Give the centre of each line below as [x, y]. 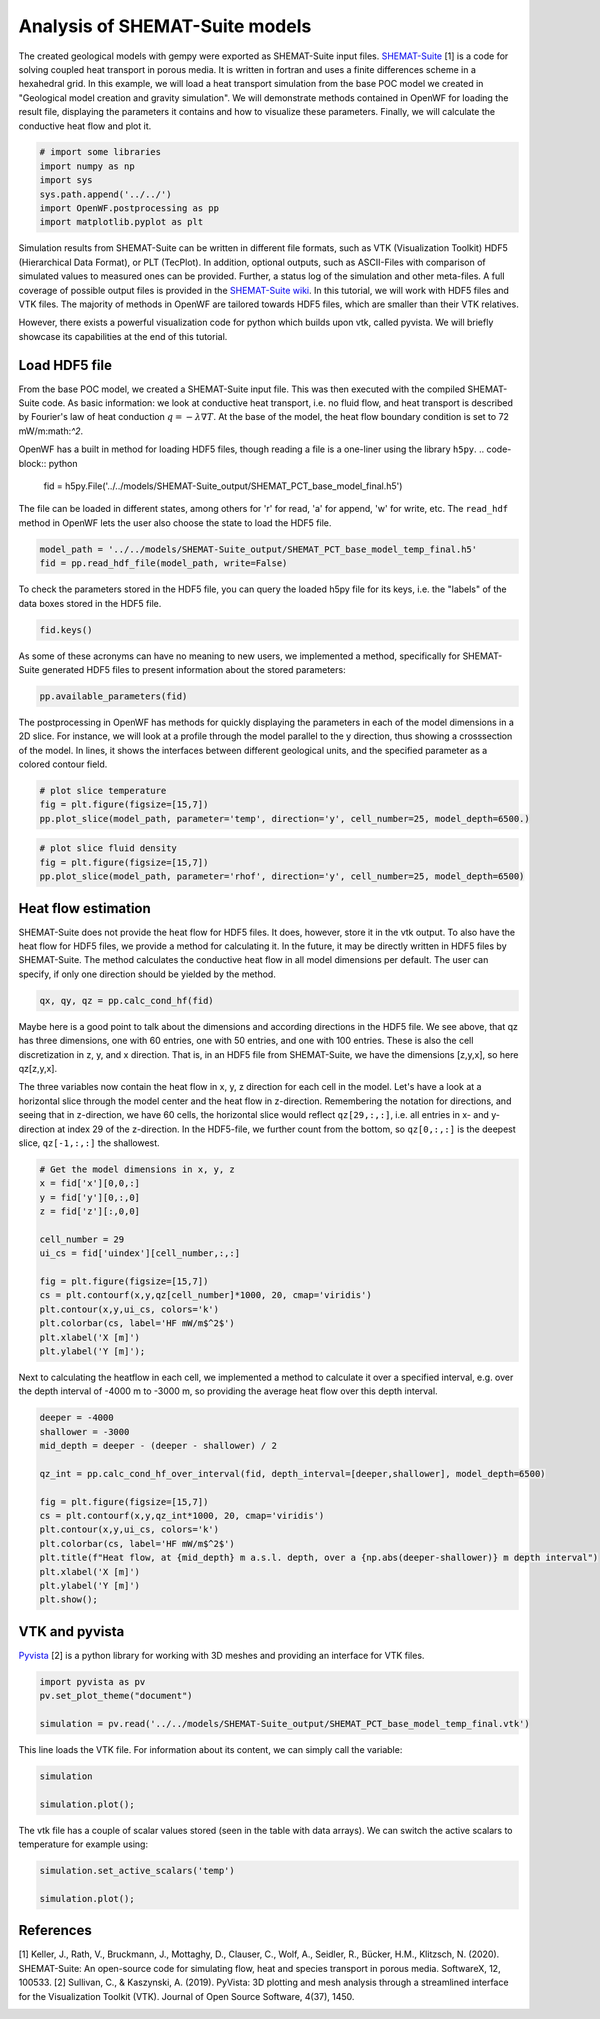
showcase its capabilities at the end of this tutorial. [123, 336]
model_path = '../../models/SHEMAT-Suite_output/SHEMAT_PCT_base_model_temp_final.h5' [258, 549]
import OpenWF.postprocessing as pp [129, 208]
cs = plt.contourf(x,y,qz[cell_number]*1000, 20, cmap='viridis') [205, 1295]
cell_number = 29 [82, 1239]
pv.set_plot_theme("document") [116, 1696]
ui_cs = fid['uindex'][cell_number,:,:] [139, 1253]
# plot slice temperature [103, 791]
